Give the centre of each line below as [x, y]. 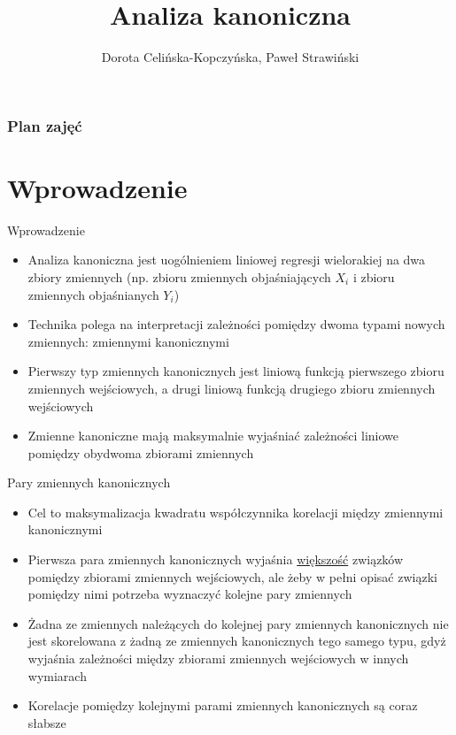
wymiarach [57, 675]
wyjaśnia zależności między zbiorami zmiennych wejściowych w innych [218, 658]
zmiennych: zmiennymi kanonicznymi [128, 341]
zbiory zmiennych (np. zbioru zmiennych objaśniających [179, 276]
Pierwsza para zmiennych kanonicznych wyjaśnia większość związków [216, 559]
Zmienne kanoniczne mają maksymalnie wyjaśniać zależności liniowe [213, 436]
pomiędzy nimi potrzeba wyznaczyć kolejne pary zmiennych [190, 594]
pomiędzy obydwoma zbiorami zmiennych [141, 452]
